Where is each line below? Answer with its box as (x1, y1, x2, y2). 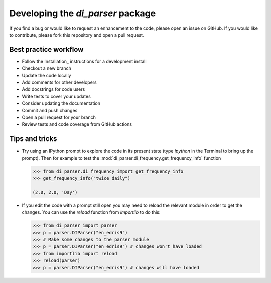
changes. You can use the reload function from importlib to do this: (22, 209, 161, 215)
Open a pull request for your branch (22, 114, 96, 120)
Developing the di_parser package (9, 8, 156, 19)
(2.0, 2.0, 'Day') (32, 189, 78, 195)
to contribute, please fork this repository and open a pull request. (9, 32, 144, 38)
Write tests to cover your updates (22, 93, 91, 99)
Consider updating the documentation (22, 100, 100, 106)
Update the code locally (22, 72, 71, 78)
